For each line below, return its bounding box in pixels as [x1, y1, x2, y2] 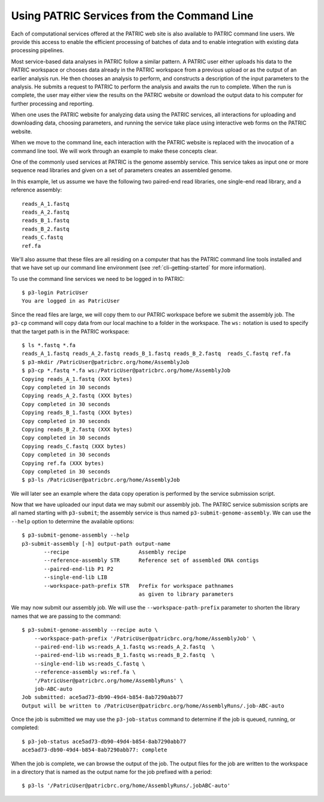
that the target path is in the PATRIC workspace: [11, 328, 130, 335]
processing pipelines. [11, 47, 64, 54]
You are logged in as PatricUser [22, 298, 120, 304]
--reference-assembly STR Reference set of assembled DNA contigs [44, 557, 259, 564]
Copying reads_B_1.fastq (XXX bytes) [22, 409, 133, 416]
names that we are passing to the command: [11, 612, 121, 620]
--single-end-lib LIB [44, 574, 107, 581]
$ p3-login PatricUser [22, 289, 89, 296]
